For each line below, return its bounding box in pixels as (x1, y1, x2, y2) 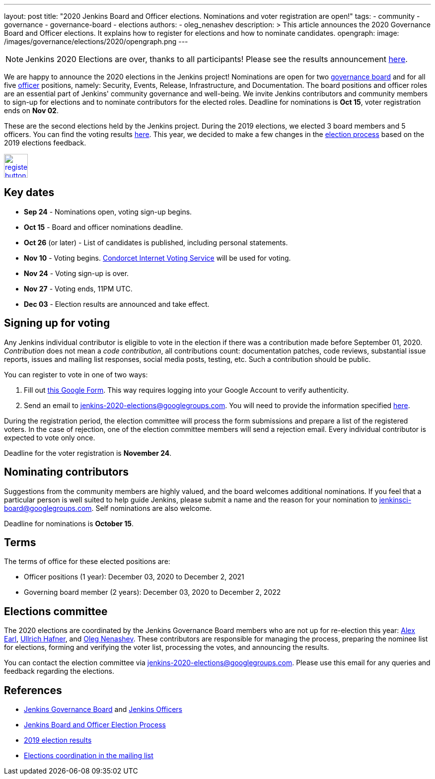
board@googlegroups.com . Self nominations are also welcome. (4, 503, 212, 512)
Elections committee (4, 605, 108, 618)
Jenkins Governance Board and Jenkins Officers (24, 705, 183, 714)
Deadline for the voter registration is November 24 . (4, 448, 172, 457)
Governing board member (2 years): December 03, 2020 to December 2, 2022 (24, 588, 281, 597)
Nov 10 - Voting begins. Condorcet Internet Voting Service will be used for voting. (24, 253, 291, 262)
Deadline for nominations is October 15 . (4, 519, 134, 528)
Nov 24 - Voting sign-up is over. (24, 269, 129, 278)
